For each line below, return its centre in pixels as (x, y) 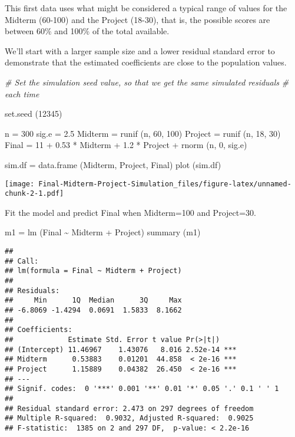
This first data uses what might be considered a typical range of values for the (146, 8)
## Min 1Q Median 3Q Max (93, 300)
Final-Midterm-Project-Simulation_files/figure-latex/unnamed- (165, 184)
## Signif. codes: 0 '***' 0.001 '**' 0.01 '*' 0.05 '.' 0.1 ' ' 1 (142, 389)
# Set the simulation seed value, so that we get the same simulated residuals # (147, 82)
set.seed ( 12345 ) (34, 114)
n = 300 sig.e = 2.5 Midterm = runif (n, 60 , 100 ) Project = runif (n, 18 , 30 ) (143, 133)
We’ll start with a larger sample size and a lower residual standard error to (140, 50)
